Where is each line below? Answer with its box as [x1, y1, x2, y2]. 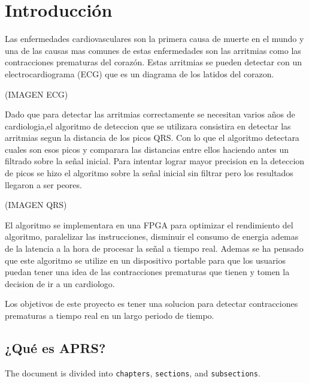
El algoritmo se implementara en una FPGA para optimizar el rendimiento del [5, 218, 293, 231]
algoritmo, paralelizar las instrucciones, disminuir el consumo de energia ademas [5, 230, 299, 243]
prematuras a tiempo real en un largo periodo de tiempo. [5, 309, 214, 321]
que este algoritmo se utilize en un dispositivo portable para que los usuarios [5, 254, 286, 266]
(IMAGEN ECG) [5, 88, 68, 100]
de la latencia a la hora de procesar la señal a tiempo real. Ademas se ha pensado [5, 242, 304, 255]
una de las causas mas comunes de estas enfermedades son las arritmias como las [5, 44, 301, 56]
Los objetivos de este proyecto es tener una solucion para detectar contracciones [5, 297, 298, 310]
